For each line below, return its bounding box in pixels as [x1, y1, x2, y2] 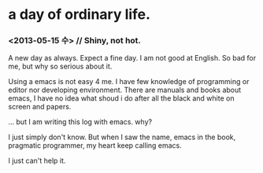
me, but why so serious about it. [8, 61, 113, 72]
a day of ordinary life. [8, 6, 151, 24]
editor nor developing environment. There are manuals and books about [8, 85, 242, 95]
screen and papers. [8, 102, 72, 112]
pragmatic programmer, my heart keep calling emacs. [8, 141, 183, 150]
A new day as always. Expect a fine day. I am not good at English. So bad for [8, 53, 257, 63]
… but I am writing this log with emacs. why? [8, 117, 152, 127]
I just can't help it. [8, 156, 66, 166]
